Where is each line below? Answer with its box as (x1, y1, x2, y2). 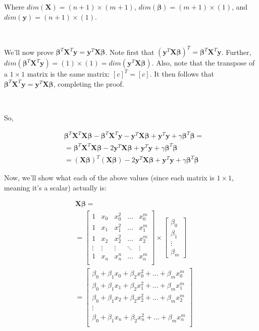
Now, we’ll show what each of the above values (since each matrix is (4, 172, 215, 183)
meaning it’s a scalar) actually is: (4, 182, 107, 192)
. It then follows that (149, 69, 214, 79)
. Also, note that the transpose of (151, 57, 255, 68)
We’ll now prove (4, 46, 54, 57)
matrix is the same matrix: (27, 69, 110, 79)
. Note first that (105, 46, 154, 57)
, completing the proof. (53, 78, 124, 89)
